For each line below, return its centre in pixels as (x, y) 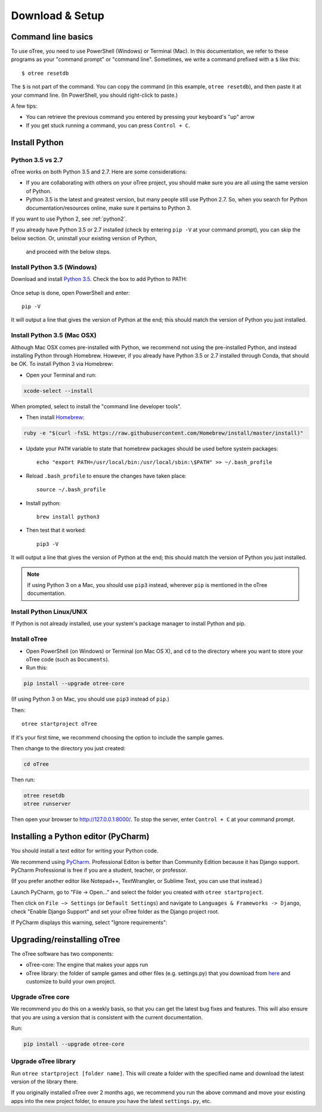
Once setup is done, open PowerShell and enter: (71, 292)
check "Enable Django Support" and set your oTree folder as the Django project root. (115, 911)
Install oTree (29, 639)
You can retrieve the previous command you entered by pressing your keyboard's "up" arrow (140, 117)
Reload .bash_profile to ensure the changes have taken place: (106, 476)
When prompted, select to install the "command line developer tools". (96, 406)
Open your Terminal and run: (61, 375)
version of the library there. (44, 1082)
